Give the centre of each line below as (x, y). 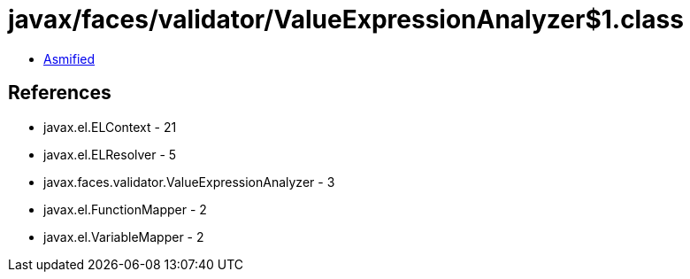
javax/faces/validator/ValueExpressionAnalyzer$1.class (346, 19)
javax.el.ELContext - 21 (110, 127)
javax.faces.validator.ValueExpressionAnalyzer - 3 (189, 182)
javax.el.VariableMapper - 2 (124, 236)
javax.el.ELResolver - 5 (110, 154)
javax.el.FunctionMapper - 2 (125, 209)
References (60, 93)
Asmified (69, 58)
